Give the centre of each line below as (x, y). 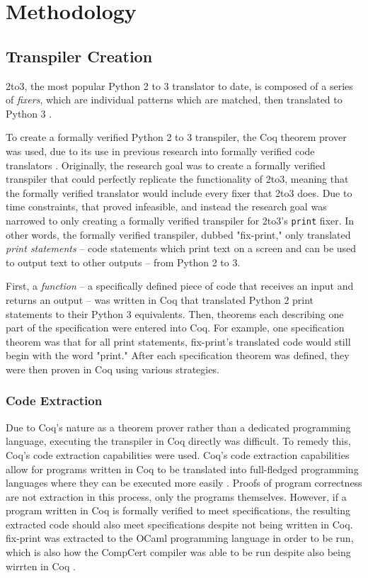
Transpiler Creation (79, 56)
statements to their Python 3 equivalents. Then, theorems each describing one (175, 313)
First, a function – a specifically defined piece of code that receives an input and (180, 286)
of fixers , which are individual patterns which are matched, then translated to (174, 100)
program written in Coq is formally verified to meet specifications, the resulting (178, 510)
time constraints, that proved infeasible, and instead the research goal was (166, 206)
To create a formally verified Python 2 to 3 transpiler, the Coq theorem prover (176, 137)
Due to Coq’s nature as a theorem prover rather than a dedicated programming (178, 427)
